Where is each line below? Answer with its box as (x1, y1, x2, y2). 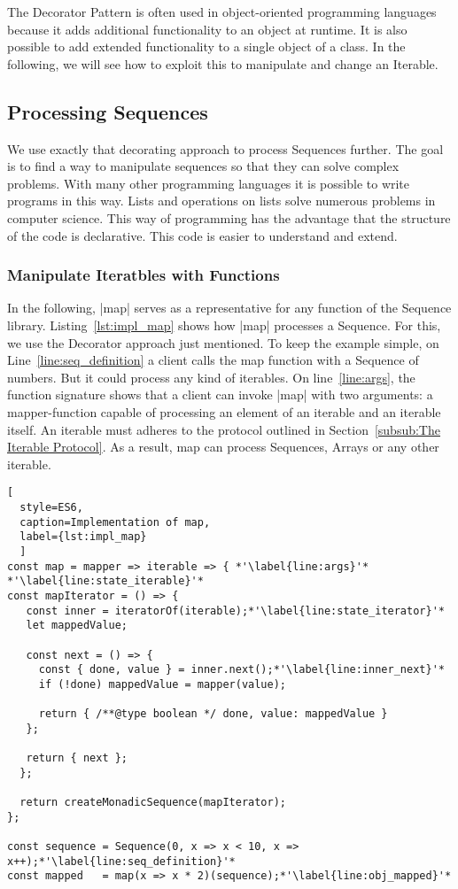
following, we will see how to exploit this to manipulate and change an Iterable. (7, 54, 439, 73)
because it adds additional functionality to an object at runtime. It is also (7, 19, 408, 38)
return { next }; (26, 752, 128, 765)
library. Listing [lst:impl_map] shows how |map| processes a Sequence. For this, (7, 315, 441, 334)
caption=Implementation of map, (19, 515, 211, 529)
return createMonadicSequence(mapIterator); (19, 796, 286, 809)
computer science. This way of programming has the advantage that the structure (7, 208, 451, 227)
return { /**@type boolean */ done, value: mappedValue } (38, 707, 388, 721)
